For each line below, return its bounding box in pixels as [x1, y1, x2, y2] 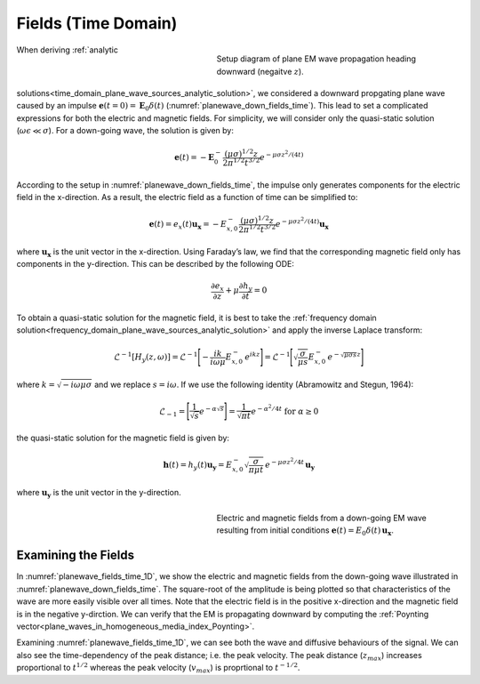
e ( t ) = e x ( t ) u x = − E [148, 219, 228, 231]
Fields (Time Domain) [16, 13, 178, 33]
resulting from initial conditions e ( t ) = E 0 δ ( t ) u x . [216, 525, 395, 537]
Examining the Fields [16, 548, 135, 563]
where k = [16, 379, 55, 390]
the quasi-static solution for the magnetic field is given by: [16, 432, 230, 444]
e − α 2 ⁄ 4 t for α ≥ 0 [251, 403, 319, 416]
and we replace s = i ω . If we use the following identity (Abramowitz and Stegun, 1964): [93, 379, 414, 390]
